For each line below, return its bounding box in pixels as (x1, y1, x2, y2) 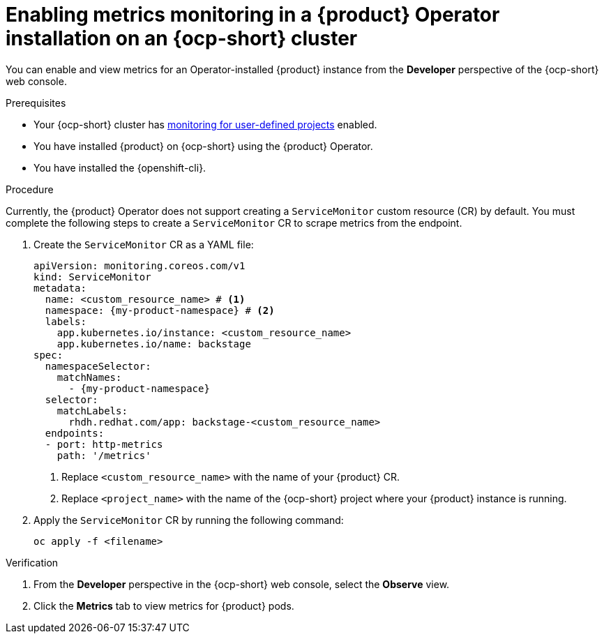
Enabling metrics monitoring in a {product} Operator (6, 3, 500, 27)
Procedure (6, 183, 54, 195)
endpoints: (45, 427, 105, 439)
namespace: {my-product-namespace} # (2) (45, 304, 275, 316)
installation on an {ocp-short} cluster (6, 27, 358, 50)
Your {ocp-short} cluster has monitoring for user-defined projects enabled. (33, 118, 377, 130)
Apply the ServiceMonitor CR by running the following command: (33, 513, 344, 526)
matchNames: (56, 371, 122, 383)
